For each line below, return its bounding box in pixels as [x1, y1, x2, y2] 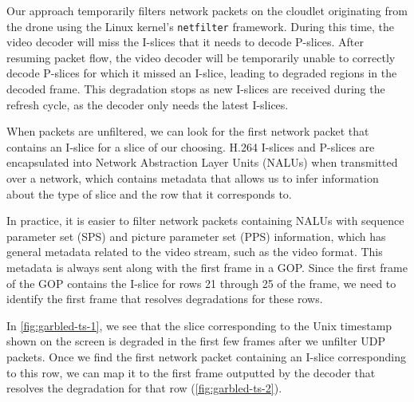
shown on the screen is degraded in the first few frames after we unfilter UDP [6, 333, 386, 349]
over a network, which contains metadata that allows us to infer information [6, 170, 379, 186]
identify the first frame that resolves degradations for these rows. [6, 290, 323, 307]
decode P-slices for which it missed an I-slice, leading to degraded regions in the [6, 65, 397, 81]
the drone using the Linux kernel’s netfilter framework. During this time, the [6, 18, 395, 34]
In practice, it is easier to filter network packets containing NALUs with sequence [6, 212, 404, 229]
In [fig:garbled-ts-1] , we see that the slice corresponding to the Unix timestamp [6, 317, 392, 333]
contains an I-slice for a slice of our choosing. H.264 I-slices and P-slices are [6, 138, 375, 155]
